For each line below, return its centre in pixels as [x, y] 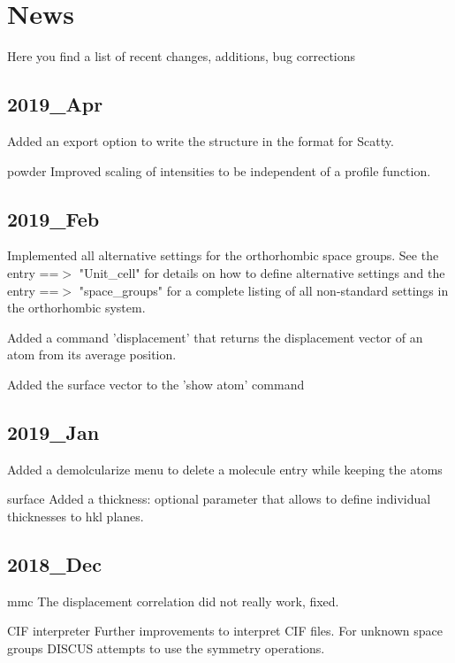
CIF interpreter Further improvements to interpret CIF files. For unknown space [225, 631]
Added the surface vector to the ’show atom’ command [156, 384]
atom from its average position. [92, 355]
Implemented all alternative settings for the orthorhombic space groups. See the [223, 255]
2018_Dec [54, 563]
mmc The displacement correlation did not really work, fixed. [173, 601]
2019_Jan [53, 432]
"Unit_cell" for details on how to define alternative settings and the [262, 272]
